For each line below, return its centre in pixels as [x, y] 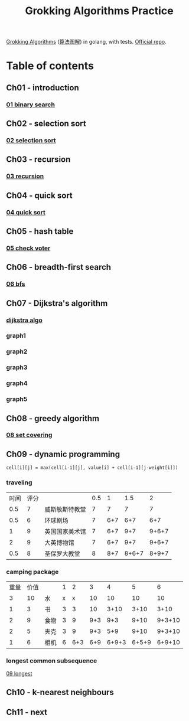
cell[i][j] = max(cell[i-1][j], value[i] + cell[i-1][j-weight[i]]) [92, 468]
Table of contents [50, 66]
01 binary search [30, 105]
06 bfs [16, 284]
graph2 [17, 351]
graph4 [17, 383]
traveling [19, 482]
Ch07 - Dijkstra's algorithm [57, 303]
